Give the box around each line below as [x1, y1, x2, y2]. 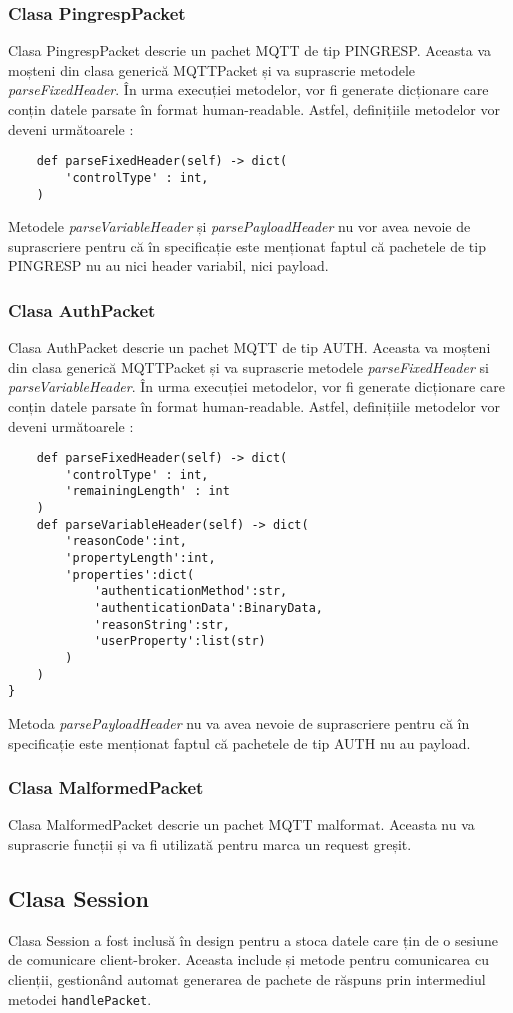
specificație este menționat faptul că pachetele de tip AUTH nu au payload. [8, 732, 471, 753]
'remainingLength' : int [65, 484, 230, 499]
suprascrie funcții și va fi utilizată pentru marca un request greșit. [8, 833, 412, 854]
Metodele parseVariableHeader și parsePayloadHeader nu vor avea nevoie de [8, 216, 471, 237]
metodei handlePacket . [8, 988, 152, 1009]
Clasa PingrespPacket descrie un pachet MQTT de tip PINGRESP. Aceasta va [8, 40, 492, 61]
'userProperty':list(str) [93, 634, 266, 649]
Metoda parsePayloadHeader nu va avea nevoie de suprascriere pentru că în [8, 712, 470, 733]
